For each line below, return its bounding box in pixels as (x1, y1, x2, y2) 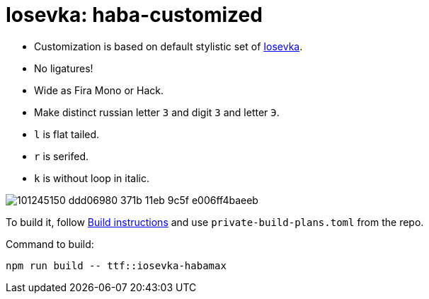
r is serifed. (34, 149, 88, 162)
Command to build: (6, 237, 94, 250)
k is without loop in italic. (34, 171, 149, 184)
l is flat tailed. (34, 128, 100, 140)
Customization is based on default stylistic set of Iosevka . (34, 40, 303, 52)
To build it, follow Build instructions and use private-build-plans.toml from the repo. (6, 215, 424, 228)
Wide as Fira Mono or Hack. (34, 84, 164, 96)
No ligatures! (34, 62, 93, 74)
